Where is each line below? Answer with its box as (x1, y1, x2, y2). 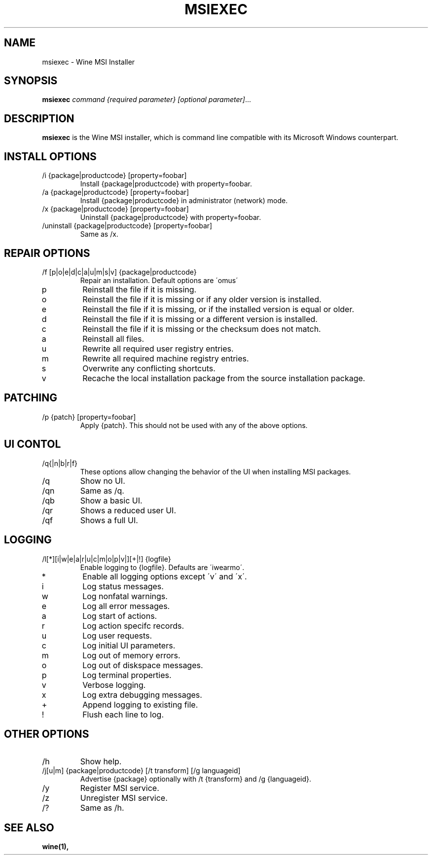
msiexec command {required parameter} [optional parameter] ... (42, 95, 252, 104)
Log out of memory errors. (82, 650, 180, 660)
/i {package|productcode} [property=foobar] (42, 171, 187, 180)
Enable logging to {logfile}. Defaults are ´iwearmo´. (80, 563, 245, 572)
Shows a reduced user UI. (80, 505, 177, 515)
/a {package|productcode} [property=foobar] (42, 188, 189, 197)
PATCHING (4, 392, 57, 404)
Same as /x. (80, 230, 118, 239)
